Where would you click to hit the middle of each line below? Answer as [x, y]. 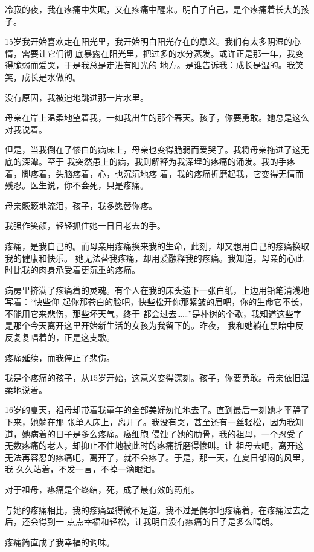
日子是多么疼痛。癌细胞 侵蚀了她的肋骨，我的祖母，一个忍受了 [179, 433]
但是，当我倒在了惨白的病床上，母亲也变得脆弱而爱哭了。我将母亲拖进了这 [153, 149]
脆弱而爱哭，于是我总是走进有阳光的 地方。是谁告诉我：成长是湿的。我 [154, 65]
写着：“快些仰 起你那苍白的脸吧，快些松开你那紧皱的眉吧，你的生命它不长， [156, 302]
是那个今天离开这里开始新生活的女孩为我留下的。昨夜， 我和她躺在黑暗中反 [154, 325]
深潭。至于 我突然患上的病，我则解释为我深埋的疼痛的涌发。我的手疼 [158, 161]
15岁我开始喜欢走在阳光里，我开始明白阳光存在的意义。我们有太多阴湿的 [149, 41]
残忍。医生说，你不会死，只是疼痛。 [77, 185]
